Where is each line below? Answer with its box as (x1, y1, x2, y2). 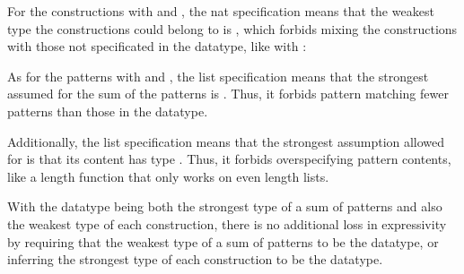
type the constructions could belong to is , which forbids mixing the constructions (7, 19, 458, 38)
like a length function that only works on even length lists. (7, 167, 329, 185)
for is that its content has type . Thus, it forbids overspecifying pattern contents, (7, 150, 451, 168)
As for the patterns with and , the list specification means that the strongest (7, 66, 429, 85)
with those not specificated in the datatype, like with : (7, 37, 307, 56)
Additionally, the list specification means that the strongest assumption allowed (7, 132, 445, 150)
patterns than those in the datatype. (7, 101, 208, 120)
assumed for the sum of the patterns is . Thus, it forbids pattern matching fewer (7, 84, 449, 103)
